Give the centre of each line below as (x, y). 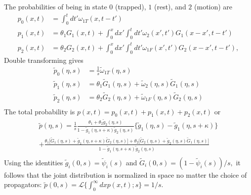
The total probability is (40, 111)
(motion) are (213, 6)
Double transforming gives (44, 60)
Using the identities (34, 162)
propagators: (23, 184)
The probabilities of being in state (56, 6)
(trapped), (130, 6)
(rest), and (170, 6)
